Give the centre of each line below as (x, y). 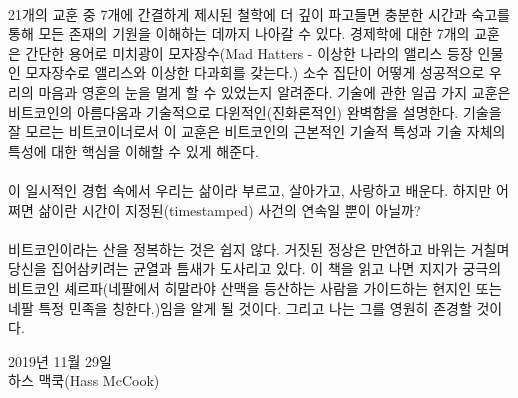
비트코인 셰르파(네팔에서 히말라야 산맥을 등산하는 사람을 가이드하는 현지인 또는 (255, 287)
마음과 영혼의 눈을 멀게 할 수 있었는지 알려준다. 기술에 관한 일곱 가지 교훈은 (274, 91)
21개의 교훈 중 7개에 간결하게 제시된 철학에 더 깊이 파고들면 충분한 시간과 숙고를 (259, 13)
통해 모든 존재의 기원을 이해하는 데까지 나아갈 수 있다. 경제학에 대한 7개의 (239, 33)
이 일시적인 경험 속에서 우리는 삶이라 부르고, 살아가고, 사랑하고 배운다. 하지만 (250, 189)
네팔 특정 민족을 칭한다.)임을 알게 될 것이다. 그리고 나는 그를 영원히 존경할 (240, 307)
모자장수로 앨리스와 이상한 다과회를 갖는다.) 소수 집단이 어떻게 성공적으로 (255, 72)
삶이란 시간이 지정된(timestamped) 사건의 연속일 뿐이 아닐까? (229, 209)
